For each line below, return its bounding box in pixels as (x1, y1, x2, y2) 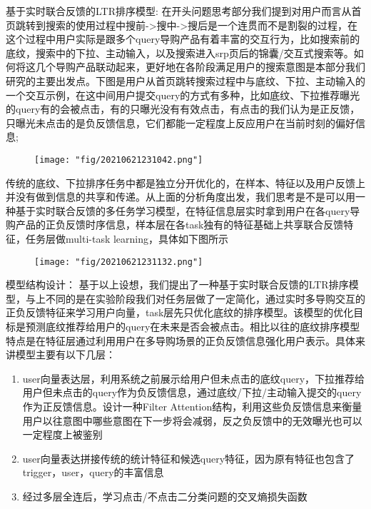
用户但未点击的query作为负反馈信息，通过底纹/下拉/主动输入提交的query (22, 385, 362, 400)
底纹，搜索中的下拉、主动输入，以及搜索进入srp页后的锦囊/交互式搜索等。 (6, 45, 354, 60)
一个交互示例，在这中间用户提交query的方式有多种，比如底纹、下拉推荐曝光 (6, 87, 360, 102)
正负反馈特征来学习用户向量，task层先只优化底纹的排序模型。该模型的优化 (6, 305, 354, 320)
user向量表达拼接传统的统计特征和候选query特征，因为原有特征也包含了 (22, 450, 355, 465)
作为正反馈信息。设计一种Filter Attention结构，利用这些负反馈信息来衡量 (22, 398, 362, 413)
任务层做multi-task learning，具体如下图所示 (25, 231, 229, 246)
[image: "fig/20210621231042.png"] (34, 154, 203, 165)
